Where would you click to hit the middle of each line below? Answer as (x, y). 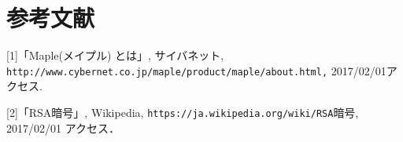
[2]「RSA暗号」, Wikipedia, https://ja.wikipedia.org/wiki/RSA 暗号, (183, 112)
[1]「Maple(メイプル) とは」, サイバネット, (115, 55)
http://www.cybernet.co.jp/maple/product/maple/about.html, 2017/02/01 (196, 70)
